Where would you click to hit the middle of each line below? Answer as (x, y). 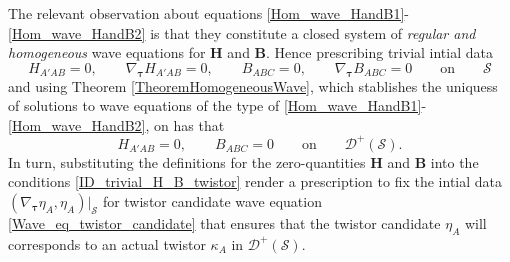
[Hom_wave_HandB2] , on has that (116, 124)
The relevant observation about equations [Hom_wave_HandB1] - (208, 13)
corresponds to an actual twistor (107, 243)
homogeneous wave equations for (107, 52)
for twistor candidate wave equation (212, 201)
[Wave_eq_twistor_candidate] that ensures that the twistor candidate (224, 223)
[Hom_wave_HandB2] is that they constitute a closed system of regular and (242, 32)
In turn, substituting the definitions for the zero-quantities (187, 161)
